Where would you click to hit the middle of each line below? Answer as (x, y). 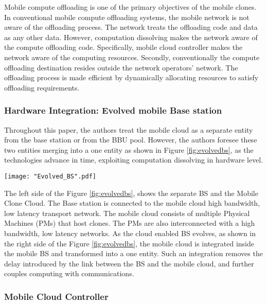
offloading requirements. (42, 87)
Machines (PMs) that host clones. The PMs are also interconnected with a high (130, 223)
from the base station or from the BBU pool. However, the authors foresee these (131, 140)
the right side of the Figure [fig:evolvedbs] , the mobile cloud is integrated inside (129, 243)
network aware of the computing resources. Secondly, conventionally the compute (132, 57)
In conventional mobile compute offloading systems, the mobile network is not (127, 17)
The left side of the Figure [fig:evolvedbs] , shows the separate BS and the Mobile (131, 193)
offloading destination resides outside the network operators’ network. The (121, 67)
